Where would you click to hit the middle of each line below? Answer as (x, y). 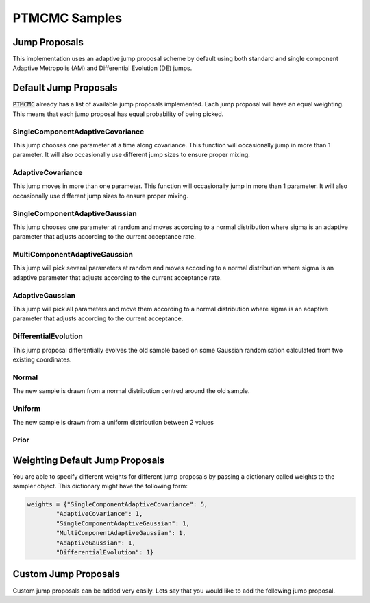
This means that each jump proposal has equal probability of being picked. (118, 114)
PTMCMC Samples (67, 18)
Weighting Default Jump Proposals (89, 460)
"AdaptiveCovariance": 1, (99, 514)
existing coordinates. (42, 359)
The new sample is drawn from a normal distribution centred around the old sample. (131, 391)
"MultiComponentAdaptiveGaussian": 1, (121, 533)
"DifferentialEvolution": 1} (105, 553)
